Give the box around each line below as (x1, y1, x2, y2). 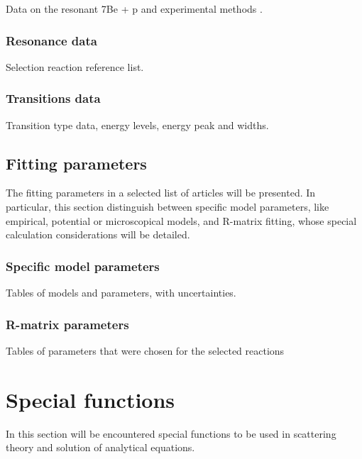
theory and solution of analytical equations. (6, 440, 195, 455)
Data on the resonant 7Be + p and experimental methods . (6, 1, 263, 16)
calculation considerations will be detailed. (6, 227, 190, 242)
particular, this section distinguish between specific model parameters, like (6, 199, 329, 214)
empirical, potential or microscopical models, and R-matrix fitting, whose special (6, 213, 357, 228)
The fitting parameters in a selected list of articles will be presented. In (6, 185, 316, 200)
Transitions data (6, 89, 101, 107)
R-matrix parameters (6, 315, 129, 333)
